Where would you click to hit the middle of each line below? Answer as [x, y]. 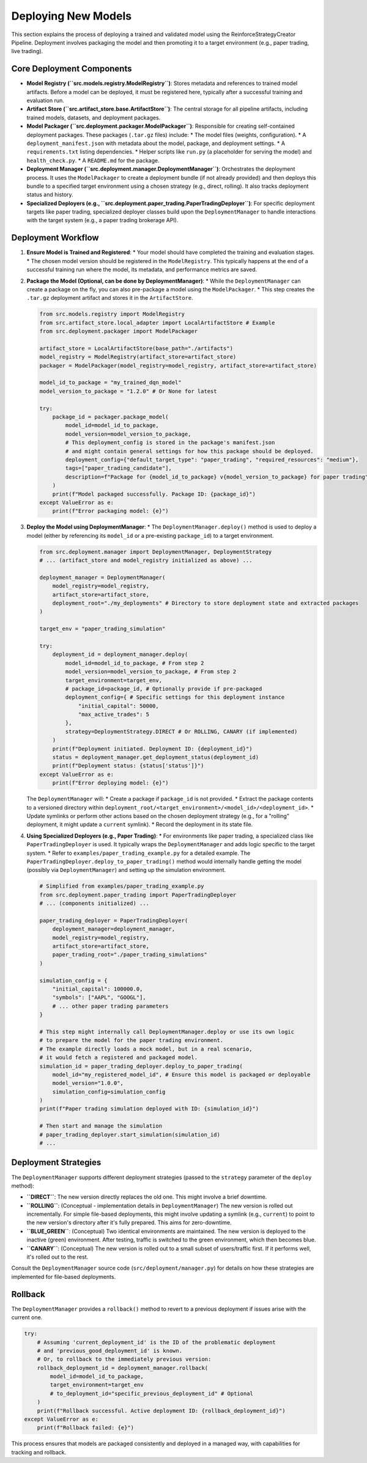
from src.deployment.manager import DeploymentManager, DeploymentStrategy [156, 552]
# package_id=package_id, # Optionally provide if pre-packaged [164, 689]
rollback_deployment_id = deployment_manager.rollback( [123, 1368]
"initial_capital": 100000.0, [98, 989]
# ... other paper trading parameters [110, 1006]
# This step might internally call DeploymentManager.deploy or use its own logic [167, 1032]
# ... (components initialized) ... [95, 903]
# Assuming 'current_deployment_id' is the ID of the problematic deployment [157, 1342]
